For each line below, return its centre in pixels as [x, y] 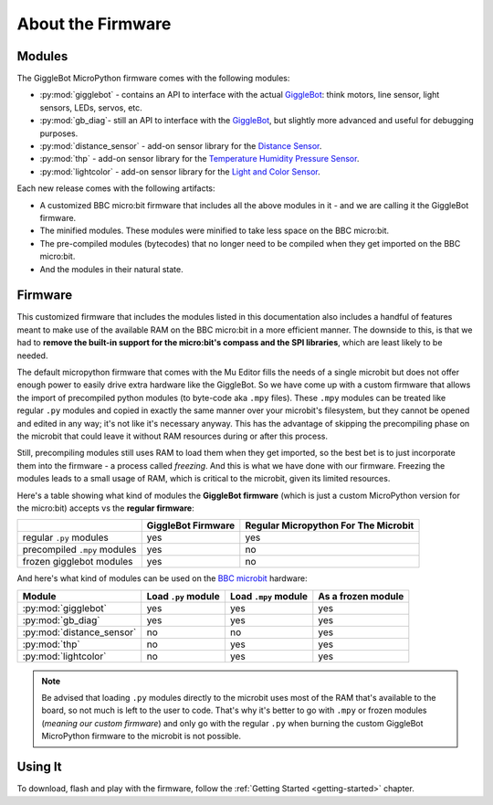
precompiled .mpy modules [79, 550]
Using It [40, 767]
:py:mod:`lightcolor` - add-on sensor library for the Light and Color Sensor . [180, 171]
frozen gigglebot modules [78, 562]
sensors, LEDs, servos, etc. [91, 107]
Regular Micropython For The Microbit [330, 525]
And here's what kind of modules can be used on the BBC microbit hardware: [162, 578]
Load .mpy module [269, 596]
